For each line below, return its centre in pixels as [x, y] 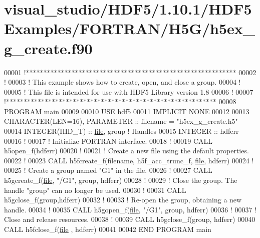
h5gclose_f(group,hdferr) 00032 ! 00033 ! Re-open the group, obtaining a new [123, 200]
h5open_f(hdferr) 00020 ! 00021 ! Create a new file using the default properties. [126, 151]
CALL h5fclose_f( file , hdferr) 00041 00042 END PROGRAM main [108, 229]
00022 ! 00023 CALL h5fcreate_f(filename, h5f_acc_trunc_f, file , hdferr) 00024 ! [129, 160]
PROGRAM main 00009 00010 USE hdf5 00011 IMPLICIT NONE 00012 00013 [127, 111]
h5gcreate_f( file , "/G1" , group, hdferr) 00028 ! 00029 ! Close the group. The [121, 180]
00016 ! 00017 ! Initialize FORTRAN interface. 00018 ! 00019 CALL [108, 141]
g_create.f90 [48, 48]
